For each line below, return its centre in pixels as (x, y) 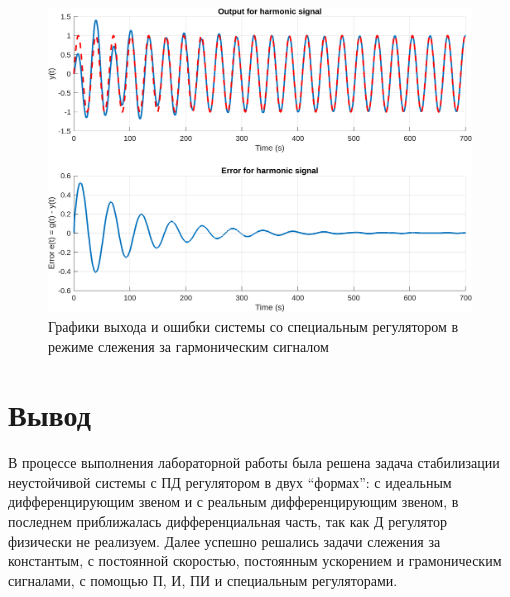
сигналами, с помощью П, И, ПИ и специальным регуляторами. (203, 579)
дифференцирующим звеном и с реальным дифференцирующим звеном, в (233, 501)
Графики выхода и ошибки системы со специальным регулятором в (253, 325)
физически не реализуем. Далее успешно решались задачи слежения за (224, 540)
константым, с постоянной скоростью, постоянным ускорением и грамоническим (255, 560)
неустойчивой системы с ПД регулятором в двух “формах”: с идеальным (230, 481)
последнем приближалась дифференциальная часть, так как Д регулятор (227, 521)
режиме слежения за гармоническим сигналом (188, 345)
